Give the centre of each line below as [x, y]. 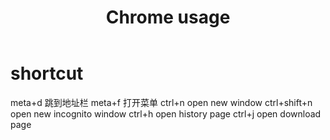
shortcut [47, 73]
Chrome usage [168, 17]
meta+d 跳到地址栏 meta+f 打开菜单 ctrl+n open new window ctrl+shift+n [161, 102]
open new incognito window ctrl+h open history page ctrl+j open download [166, 113]
